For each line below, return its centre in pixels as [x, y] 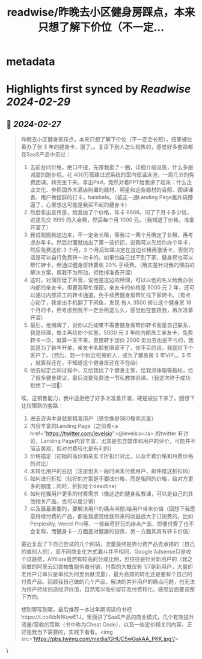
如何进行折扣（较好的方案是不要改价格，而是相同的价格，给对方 [109, 478]
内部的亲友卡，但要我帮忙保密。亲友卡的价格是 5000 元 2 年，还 [109, 288]
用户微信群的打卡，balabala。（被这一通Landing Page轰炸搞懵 [117, 197]
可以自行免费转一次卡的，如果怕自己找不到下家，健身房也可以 [117, 258]
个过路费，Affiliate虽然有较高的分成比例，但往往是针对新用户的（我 [104, 559]
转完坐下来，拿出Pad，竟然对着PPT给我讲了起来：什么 [119, 182]
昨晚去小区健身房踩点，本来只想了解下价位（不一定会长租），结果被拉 [106, 140]
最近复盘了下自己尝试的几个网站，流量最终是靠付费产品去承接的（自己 [108, 544]
